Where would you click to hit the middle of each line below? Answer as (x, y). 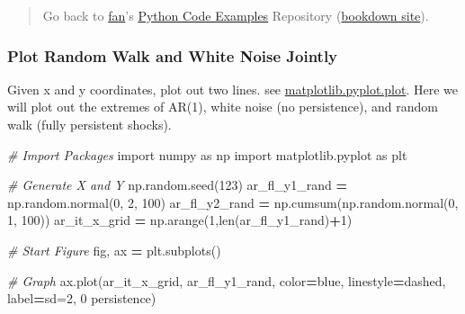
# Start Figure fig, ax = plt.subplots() (114, 250)
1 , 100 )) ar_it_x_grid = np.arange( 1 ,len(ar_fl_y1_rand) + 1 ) (180, 220)
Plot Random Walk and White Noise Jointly (173, 55)
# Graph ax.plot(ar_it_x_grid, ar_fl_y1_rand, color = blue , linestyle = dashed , (227, 280)
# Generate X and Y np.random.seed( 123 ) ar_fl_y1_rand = (177, 185)
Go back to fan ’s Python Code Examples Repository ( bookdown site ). (236, 15)
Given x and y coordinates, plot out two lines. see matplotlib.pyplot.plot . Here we (232, 89)
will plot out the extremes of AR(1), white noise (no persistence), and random (223, 107)
